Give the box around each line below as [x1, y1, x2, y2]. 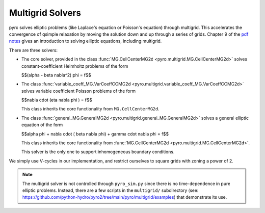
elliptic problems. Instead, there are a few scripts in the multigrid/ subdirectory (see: [22, 187, 199, 193]
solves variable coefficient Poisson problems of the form [21, 88, 136, 94]
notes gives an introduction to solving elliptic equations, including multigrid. [9, 38, 162, 44]
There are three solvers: [9, 47, 58, 53]
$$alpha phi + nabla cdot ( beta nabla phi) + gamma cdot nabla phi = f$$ [21, 131, 169, 137]
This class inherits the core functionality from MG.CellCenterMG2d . [21, 106, 159, 112]
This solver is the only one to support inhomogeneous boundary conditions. [21, 149, 175, 155]
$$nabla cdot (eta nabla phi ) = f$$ [21, 97, 93, 103]
